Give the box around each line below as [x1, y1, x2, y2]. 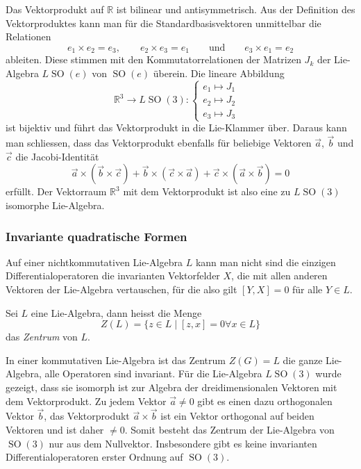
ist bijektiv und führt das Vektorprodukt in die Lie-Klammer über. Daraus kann [6, 120, 347, 135]
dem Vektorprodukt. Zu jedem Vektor [6, 393, 167, 408]
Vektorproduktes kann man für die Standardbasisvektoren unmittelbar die [6, 15, 321, 30]
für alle [292, 281, 323, 296]
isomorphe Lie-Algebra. [6, 197, 105, 212]
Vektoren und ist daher [6, 422, 104, 436]
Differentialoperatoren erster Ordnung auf [6, 450, 183, 464]
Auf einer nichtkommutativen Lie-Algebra [6, 254, 183, 269]
